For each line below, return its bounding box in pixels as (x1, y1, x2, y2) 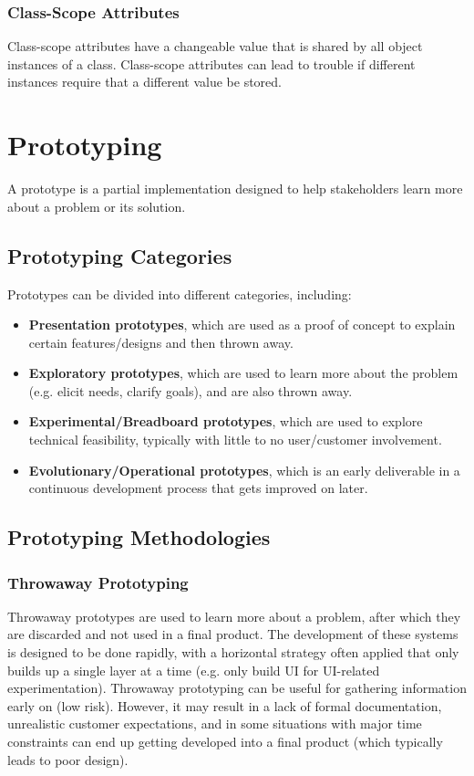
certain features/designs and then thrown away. (28, 332, 294, 351)
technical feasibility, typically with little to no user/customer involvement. (28, 430, 442, 449)
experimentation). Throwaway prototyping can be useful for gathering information (7, 678, 467, 697)
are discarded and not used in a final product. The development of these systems (7, 624, 459, 644)
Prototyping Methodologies (7, 523, 271, 551)
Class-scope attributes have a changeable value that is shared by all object (7, 37, 423, 56)
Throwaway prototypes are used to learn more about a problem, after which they (7, 606, 461, 625)
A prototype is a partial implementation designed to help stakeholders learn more (7, 179, 463, 198)
